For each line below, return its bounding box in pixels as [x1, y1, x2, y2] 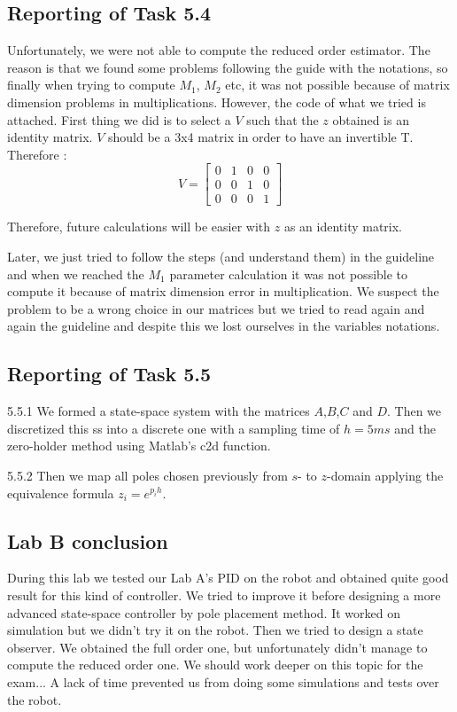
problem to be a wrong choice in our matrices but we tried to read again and [7, 299, 425, 317]
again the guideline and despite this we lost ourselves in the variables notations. [7, 317, 440, 335]
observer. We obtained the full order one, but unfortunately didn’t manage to [7, 638, 428, 656]
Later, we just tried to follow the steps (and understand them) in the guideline [7, 247, 435, 266]
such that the [246, 110, 319, 129]
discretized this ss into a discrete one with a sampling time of [7, 419, 340, 437]
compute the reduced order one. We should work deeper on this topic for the [7, 655, 423, 674]
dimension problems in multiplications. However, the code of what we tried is [7, 92, 426, 111]
